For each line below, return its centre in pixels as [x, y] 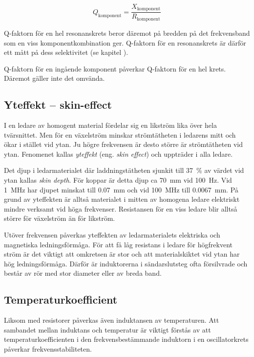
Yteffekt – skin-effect [58, 105]
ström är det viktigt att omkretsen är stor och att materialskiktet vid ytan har [122, 254]
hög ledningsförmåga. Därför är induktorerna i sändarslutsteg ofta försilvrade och [126, 263]
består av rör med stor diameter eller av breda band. [83, 273]
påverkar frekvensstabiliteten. [48, 349]
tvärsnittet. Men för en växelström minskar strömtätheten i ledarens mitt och [120, 134]
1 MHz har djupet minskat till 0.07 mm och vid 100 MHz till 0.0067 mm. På [121, 189]
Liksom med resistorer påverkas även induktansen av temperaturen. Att [112, 320]
